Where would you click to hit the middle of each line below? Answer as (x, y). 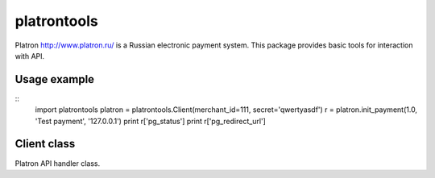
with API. (30, 56)
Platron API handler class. (58, 163)
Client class (45, 144)
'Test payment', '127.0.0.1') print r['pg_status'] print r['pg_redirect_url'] (150, 121)
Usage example (55, 79)
